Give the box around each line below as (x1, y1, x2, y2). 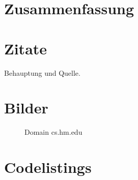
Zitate (4, 38, 47, 58)
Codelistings (4, 157, 92, 177)
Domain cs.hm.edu (24, 127, 82, 137)
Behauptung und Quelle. (4, 67, 80, 78)
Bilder (4, 97, 48, 118)
